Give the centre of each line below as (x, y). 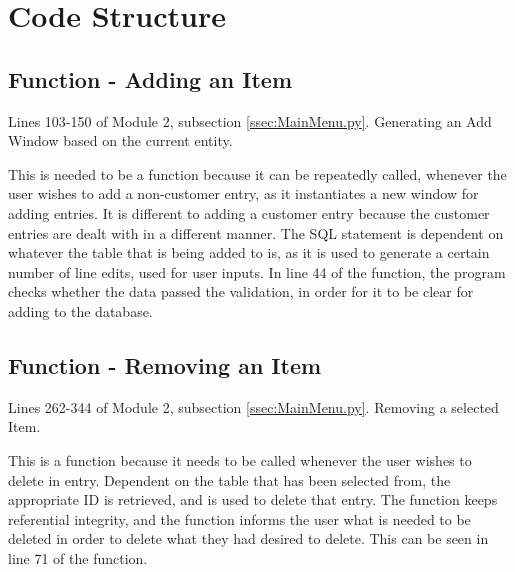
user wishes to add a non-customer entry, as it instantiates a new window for (243, 193)
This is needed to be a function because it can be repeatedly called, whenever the (257, 173)
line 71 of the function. (78, 557)
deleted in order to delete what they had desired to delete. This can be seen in (248, 538)
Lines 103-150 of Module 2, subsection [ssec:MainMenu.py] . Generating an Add (250, 120)
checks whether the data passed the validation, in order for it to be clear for (241, 291)
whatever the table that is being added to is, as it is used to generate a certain (249, 252)
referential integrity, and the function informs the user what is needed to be (239, 518)
